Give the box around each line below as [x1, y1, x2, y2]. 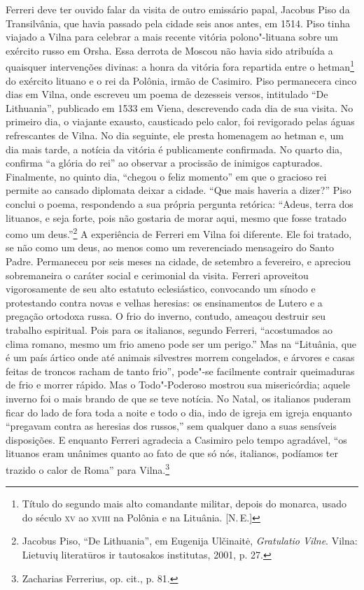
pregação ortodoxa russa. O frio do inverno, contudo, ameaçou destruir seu [6, 309, 326, 323]
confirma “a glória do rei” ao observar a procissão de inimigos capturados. [6, 155, 323, 170]
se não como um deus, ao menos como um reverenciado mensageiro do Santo [6, 240, 334, 255]
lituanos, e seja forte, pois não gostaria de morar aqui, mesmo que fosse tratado [6, 210, 346, 225]
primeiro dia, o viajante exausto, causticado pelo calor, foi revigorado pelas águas [6, 114, 355, 129]
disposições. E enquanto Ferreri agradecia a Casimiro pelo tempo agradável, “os [6, 432, 347, 447]
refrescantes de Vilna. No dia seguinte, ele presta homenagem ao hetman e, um [6, 128, 344, 142]
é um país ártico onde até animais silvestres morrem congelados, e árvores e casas [6, 350, 355, 365]
